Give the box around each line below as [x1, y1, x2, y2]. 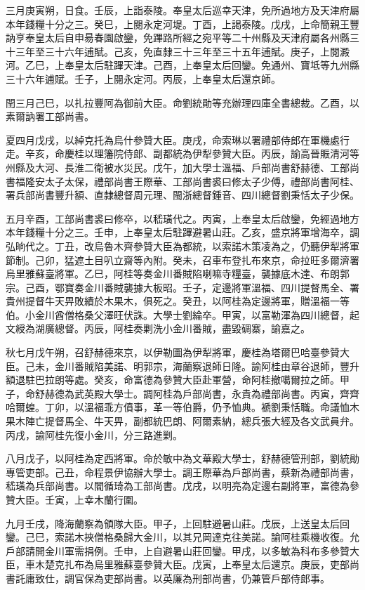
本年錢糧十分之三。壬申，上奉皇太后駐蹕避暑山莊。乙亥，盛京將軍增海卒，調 [6, 225, 359, 240]
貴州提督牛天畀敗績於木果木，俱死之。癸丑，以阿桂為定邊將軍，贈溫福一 [6, 294, 340, 308]
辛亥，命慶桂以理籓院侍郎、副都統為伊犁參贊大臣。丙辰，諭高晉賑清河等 [25, 146, 359, 161]
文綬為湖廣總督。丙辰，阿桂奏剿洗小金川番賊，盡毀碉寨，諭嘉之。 [6, 321, 310, 336]
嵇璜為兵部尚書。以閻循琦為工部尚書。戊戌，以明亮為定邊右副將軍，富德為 [6, 478, 350, 493]
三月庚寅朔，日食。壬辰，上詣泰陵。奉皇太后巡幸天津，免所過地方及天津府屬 [6, 3, 359, 17]
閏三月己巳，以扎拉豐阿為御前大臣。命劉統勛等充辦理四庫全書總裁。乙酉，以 [6, 95, 359, 110]
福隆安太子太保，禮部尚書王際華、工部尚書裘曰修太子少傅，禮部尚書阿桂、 [15, 173, 359, 188]
